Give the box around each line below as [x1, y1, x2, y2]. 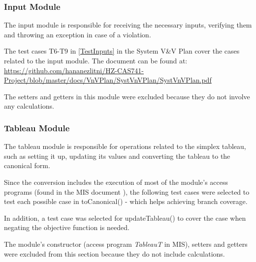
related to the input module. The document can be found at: [4, 56, 188, 65]
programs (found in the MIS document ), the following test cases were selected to [4, 186, 250, 197]
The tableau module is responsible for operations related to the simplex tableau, [4, 141, 246, 151]
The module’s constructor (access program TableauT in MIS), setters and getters [4, 238, 248, 249]
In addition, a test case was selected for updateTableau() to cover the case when [4, 212, 246, 223]
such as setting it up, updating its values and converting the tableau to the [4, 150, 230, 161]
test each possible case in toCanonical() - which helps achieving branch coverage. [4, 196, 248, 206]
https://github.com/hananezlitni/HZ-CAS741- [4, 65, 144, 75]
